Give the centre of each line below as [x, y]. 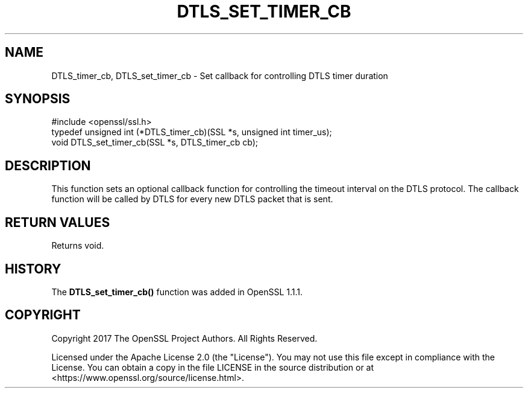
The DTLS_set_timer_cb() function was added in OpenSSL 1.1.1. [177, 292]
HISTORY [33, 269]
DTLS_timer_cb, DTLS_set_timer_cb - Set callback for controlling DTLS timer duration [220, 75]
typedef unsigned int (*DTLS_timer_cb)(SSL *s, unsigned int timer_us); [192, 132]
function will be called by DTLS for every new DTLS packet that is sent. [192, 199]
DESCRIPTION [48, 165]
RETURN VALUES [58, 222]
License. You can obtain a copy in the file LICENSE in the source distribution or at [213, 367]
